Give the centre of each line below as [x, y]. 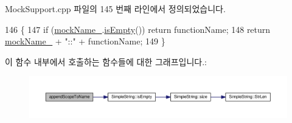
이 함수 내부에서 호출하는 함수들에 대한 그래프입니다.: [106, 61]
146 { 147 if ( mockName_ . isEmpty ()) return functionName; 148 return [138, 29]
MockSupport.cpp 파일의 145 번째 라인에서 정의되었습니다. [115, 9]
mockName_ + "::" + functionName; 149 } [85, 41]
